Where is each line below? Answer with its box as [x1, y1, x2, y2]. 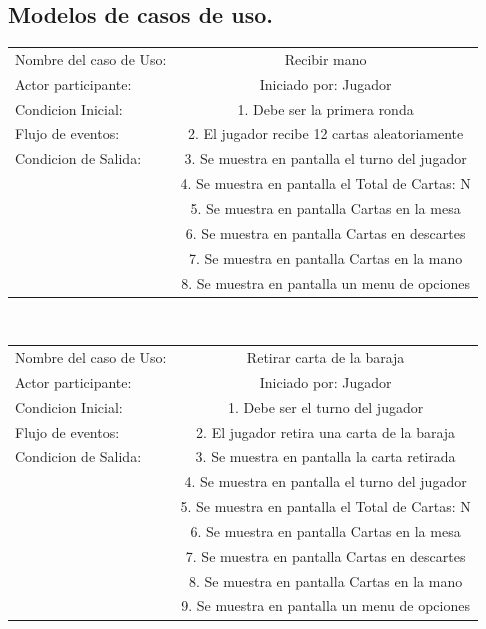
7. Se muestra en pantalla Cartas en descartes [185, 545, 466, 566]
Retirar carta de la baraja [246, 346, 405, 367]
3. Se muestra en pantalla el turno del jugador [184, 148, 467, 169]
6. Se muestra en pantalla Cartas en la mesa [190, 520, 461, 541]
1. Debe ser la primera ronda [237, 98, 414, 119]
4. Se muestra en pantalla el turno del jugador [184, 471, 467, 492]
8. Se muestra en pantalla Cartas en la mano [188, 570, 463, 591]
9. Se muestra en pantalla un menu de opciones [181, 595, 470, 616]
